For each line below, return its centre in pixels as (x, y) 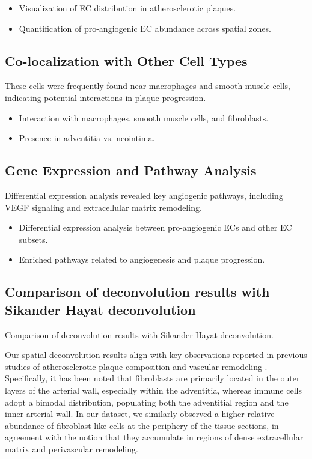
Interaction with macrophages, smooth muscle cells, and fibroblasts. (144, 117)
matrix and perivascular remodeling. (72, 448)
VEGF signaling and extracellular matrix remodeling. (103, 207)
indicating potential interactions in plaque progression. (106, 97)
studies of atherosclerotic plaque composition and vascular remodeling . (136, 366)
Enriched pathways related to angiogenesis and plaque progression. (142, 259)
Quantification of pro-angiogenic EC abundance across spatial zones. (145, 28)
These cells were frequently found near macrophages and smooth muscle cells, (148, 86)
